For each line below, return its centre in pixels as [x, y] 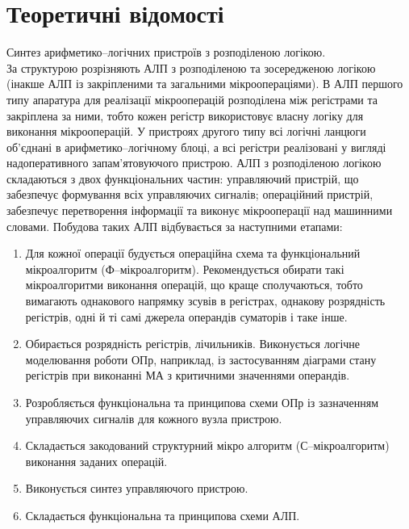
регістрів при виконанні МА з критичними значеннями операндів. [188, 375]
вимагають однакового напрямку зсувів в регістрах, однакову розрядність [205, 301]
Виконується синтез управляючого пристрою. [137, 488]
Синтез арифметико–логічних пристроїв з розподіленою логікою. [166, 52]
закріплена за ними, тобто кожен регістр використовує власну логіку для [185, 115]
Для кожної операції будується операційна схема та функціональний [193, 253]
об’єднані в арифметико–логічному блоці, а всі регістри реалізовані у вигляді [196, 147]
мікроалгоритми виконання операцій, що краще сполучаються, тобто [194, 285]
